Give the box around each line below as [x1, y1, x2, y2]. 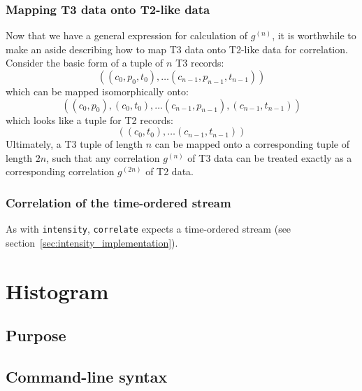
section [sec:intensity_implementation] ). [6, 235, 178, 249]
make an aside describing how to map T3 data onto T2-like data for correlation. [6, 41, 348, 56]
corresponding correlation [6, 164, 115, 179]
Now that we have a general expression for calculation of [6, 28, 247, 43]
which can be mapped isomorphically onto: [6, 84, 189, 98]
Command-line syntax [6, 365, 168, 387]
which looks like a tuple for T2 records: [6, 112, 173, 127]
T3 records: [175, 55, 224, 70]
